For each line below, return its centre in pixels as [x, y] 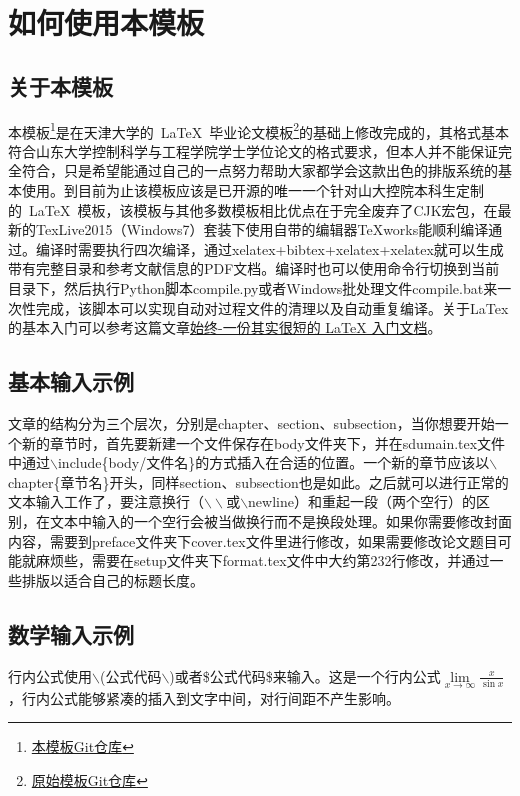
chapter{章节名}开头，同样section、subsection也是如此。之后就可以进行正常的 [258, 481]
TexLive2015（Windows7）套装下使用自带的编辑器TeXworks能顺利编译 [262, 229]
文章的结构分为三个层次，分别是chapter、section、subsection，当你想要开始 [251, 422]
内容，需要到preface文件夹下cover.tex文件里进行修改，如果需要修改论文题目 [253, 540]
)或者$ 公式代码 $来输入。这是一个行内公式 [305, 675]
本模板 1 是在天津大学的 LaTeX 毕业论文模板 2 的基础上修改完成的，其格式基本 [259, 130]
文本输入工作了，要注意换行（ [106, 501]
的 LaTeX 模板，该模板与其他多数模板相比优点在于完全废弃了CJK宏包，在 [253, 209]
